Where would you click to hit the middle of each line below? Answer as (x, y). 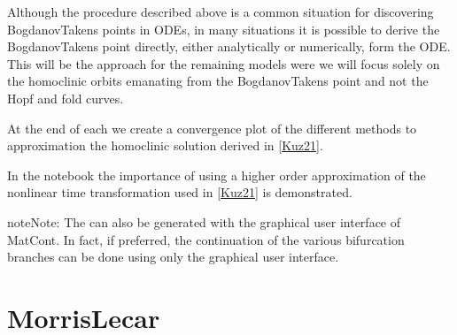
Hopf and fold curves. (66, 98)
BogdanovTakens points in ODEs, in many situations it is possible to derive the (224, 29)
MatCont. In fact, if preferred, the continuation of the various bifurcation (206, 239)
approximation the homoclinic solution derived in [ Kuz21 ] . (165, 145)
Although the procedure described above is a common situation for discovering (221, 11)
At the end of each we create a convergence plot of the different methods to (212, 128)
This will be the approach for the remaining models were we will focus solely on (224, 63)
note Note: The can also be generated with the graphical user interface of (204, 221)
